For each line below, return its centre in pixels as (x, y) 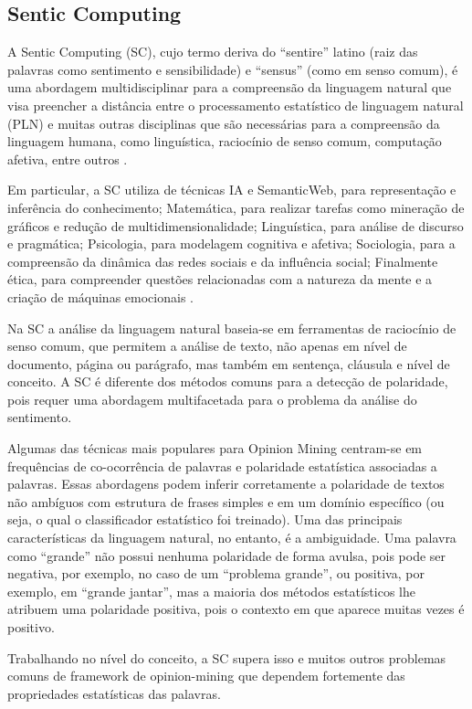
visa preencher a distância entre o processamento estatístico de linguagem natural (236, 105)
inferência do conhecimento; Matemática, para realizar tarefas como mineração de (236, 207)
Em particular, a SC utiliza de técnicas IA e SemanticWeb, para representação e (232, 190)
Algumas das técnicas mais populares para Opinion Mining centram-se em (215, 448)
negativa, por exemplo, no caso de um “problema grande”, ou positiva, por (216, 573)
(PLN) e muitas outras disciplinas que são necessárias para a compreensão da (224, 123)
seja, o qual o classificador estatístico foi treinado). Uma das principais (205, 519)
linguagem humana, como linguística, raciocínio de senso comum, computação (225, 141)
